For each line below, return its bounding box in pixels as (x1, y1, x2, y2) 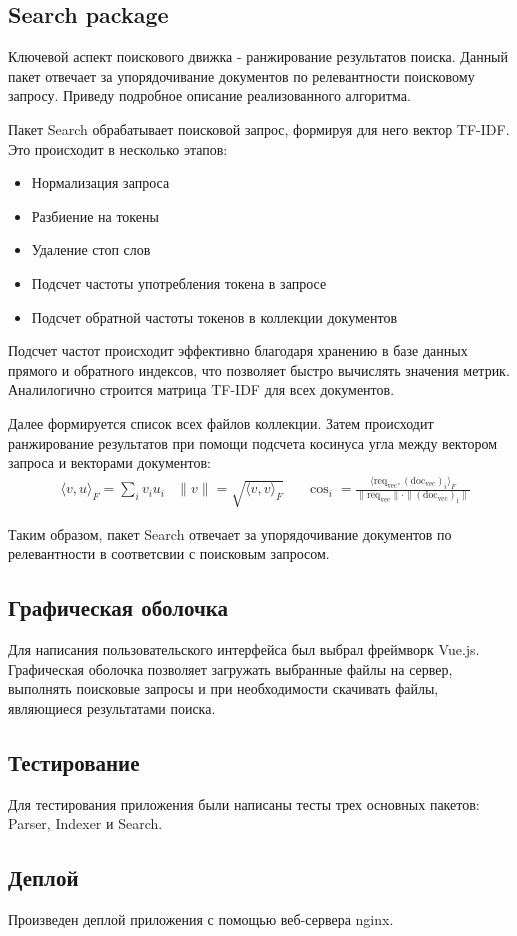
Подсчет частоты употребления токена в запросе (31, 272, 327, 293)
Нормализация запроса (31, 172, 170, 193)
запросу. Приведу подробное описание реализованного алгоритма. (8, 85, 411, 106)
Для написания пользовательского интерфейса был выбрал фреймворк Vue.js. (8, 639, 480, 660)
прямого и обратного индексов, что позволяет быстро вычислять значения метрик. (8, 359, 510, 380)
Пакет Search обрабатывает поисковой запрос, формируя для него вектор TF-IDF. (8, 118, 510, 139)
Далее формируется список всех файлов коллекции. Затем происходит (8, 412, 434, 433)
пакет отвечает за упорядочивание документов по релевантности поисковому (8, 65, 475, 86)
